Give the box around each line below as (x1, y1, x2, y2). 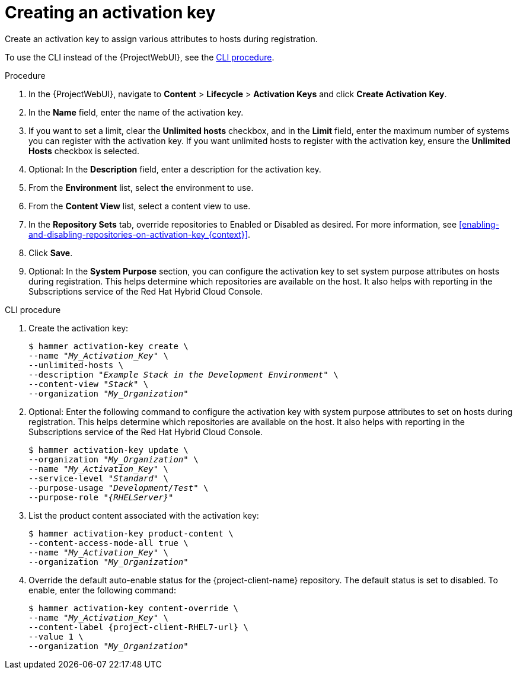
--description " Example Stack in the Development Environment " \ (28, 369, 339, 379)
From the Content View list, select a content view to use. (28, 200, 251, 211)
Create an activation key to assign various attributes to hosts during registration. (5, 33, 318, 44)
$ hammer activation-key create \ (28, 341, 189, 351)
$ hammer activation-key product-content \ (28, 528, 234, 538)
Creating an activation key (5, 2, 216, 23)
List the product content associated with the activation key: (28, 510, 259, 520)
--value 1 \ (28, 631, 84, 641)
